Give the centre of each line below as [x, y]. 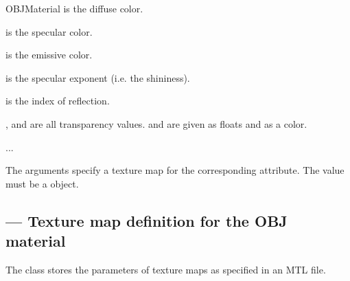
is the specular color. [49, 31]
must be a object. [42, 183]
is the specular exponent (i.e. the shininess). [98, 77]
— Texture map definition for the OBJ [147, 220]
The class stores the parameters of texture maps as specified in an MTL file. [166, 269]
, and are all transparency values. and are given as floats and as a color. [156, 123]
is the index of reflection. [58, 101]
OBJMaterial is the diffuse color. [74, 8]
